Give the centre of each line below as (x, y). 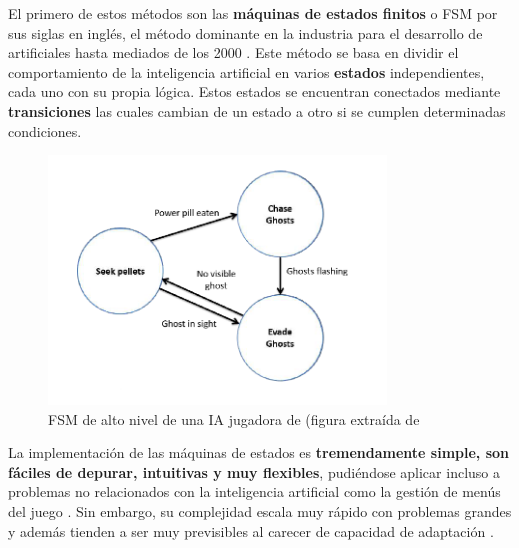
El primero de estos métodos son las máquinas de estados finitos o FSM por (253, 13)
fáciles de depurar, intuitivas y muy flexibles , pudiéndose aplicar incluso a (254, 471)
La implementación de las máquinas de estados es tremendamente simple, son (259, 452)
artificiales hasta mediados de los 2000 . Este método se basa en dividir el (233, 52)
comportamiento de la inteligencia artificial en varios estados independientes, (246, 71)
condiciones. (45, 130)
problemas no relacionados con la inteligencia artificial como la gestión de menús (254, 491)
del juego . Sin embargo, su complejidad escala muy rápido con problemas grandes (260, 510)
